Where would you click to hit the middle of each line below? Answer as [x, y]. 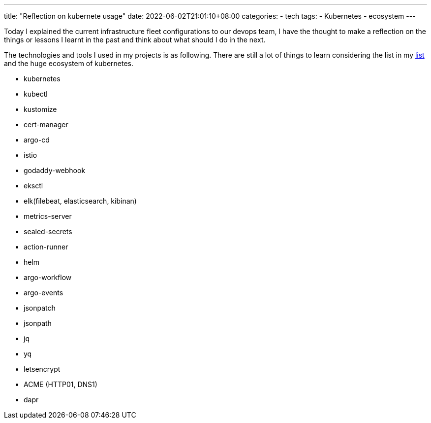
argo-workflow [48, 277]
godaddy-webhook [55, 170]
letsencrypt [42, 369]
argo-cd [37, 140]
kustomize [40, 109]
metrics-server [48, 216]
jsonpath [38, 323]
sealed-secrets [48, 231]
